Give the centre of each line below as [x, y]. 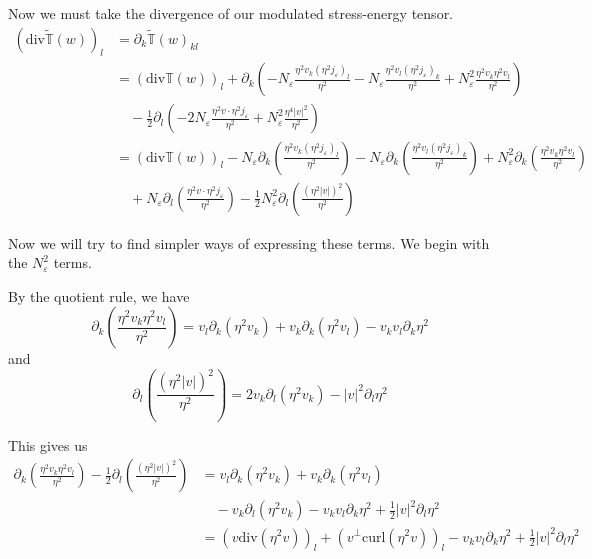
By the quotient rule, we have [99, 295]
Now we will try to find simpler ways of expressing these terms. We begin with [249, 242]
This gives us [48, 444]
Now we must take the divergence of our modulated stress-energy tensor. [231, 13]
